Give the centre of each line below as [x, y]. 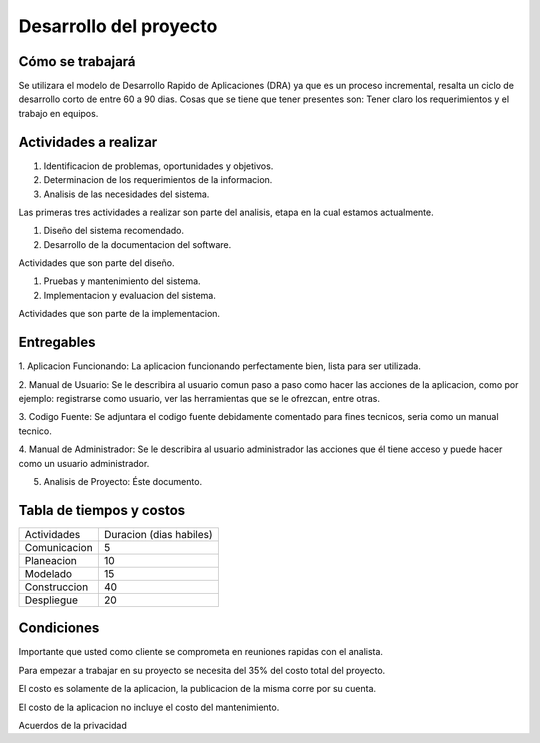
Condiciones [59, 628]
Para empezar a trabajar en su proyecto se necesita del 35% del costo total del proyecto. [202, 670]
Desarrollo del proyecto [118, 26]
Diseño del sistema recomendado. [114, 231]
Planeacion [50, 560]
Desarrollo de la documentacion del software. [137, 244]
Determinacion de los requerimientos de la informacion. [158, 180]
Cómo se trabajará [77, 61]
